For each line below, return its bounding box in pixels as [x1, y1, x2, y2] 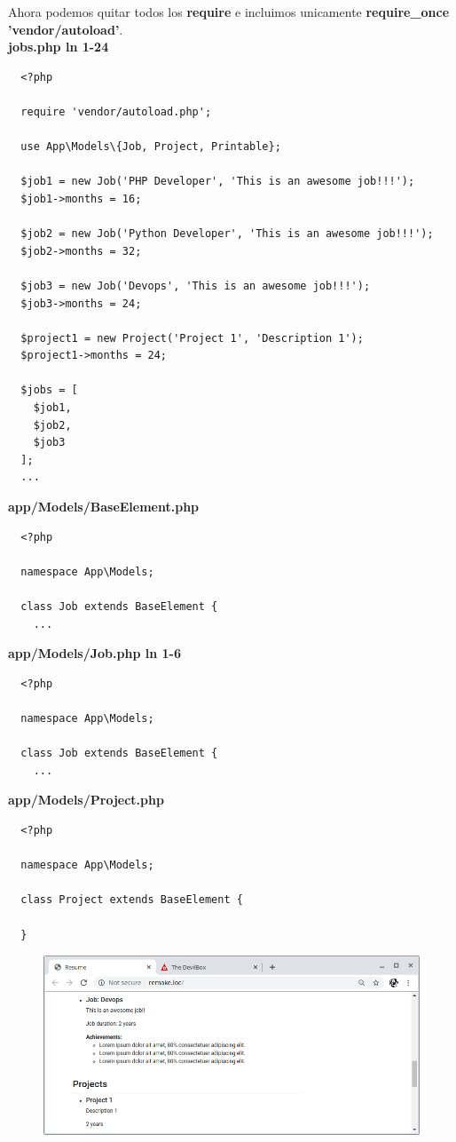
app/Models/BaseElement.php [8, 497, 200, 516]
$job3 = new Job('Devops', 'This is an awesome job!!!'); [20, 279, 371, 292]
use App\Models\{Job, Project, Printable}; [20, 140, 281, 154]
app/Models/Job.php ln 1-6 [8, 644, 181, 662]
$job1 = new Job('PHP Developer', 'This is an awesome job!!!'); [20, 175, 415, 188]
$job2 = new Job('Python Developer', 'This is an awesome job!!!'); [20, 227, 434, 241]
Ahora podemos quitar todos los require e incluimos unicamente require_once [8, 3, 450, 20]
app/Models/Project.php [8, 790, 164, 809]
